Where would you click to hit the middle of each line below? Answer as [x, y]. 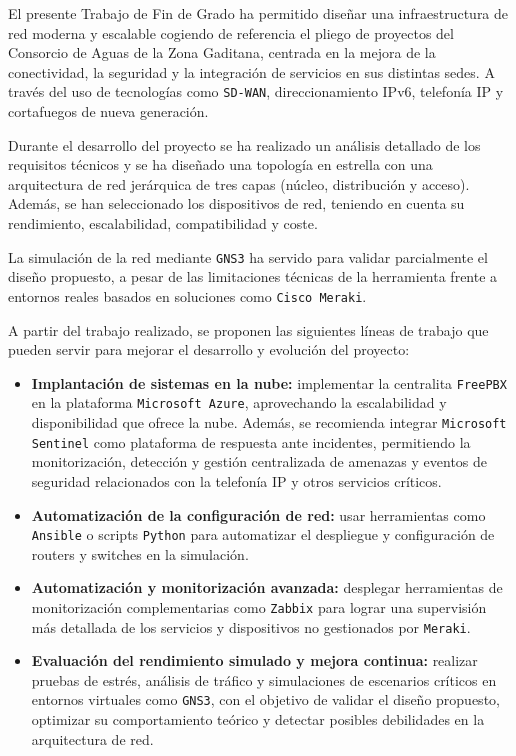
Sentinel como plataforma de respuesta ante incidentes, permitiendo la [251, 441]
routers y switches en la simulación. [140, 553]
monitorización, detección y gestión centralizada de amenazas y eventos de [259, 461]
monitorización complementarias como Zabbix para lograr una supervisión [259, 606]
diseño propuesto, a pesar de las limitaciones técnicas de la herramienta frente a [253, 276]
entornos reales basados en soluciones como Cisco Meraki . [187, 295]
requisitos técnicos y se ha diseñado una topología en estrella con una [220, 164]
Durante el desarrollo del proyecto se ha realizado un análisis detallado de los [244, 144]
